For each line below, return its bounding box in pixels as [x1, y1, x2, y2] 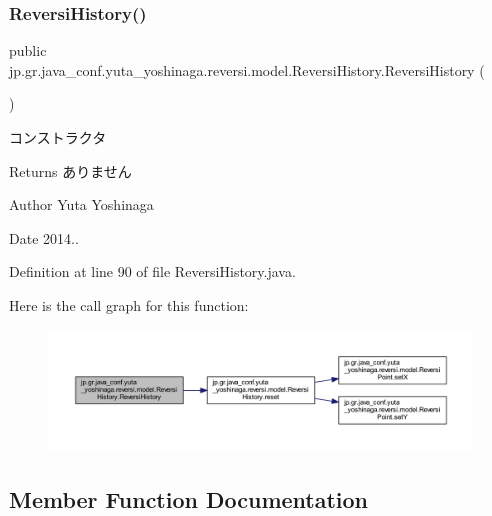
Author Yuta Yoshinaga [9, 194, 154, 215]
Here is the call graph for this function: [9, 294, 249, 315]
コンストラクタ [9, 127, 107, 147]
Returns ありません [9, 160, 132, 181]
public [9, 40, 47, 61]
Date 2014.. [9, 227, 79, 248]
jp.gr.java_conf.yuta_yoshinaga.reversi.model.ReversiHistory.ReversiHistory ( [9, 59, 485, 80]
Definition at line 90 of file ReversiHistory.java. [9, 261, 296, 282]
